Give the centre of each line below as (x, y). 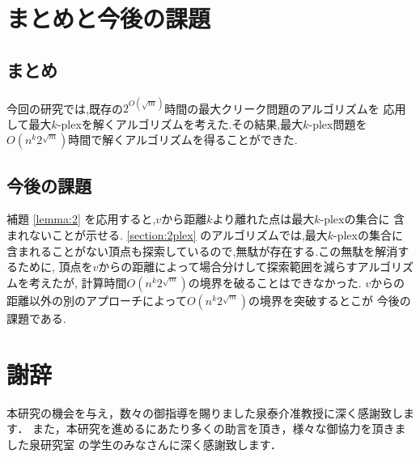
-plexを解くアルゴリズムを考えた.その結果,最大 (180, 123)
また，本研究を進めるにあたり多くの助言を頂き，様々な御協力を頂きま (219, 428)
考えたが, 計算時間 (78, 282)
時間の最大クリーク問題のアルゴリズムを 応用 (285, 108)
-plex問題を (338, 123)
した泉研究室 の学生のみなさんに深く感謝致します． (144, 444)
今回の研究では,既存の (65, 108)
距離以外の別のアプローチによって (97, 300)
